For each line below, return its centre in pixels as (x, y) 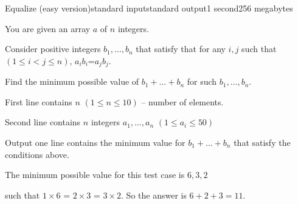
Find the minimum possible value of (72, 81)
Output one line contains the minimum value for (95, 143)
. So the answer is (154, 195)
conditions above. (37, 154)
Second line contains (43, 122)
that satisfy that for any (181, 49)
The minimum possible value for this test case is (95, 175)
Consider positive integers (53, 49)
